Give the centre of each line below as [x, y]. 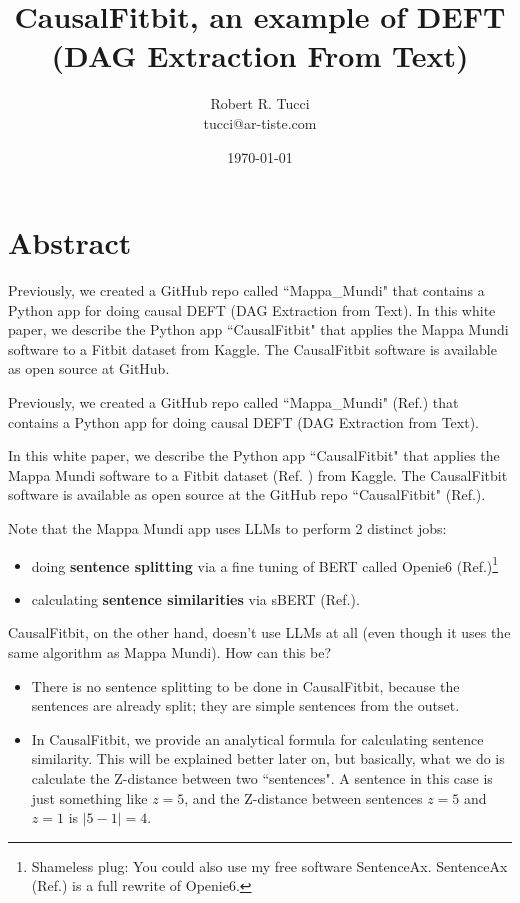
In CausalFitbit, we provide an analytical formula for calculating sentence [257, 738]
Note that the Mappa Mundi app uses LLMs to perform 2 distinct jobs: [227, 527]
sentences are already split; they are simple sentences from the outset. [245, 705]
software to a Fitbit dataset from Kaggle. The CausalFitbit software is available [252, 348]
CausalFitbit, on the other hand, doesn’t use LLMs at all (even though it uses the [259, 632]
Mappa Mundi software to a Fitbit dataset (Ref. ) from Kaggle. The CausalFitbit [258, 474]
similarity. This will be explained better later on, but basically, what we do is [268, 758]
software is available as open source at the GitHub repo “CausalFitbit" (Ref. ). [247, 494]
